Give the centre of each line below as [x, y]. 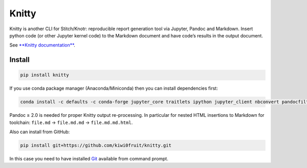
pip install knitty [45, 75]
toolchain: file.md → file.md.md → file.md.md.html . [71, 122]
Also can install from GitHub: [40, 132]
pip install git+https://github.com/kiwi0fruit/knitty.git [96, 145]
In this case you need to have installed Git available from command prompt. [89, 159]
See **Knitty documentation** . [42, 45]
